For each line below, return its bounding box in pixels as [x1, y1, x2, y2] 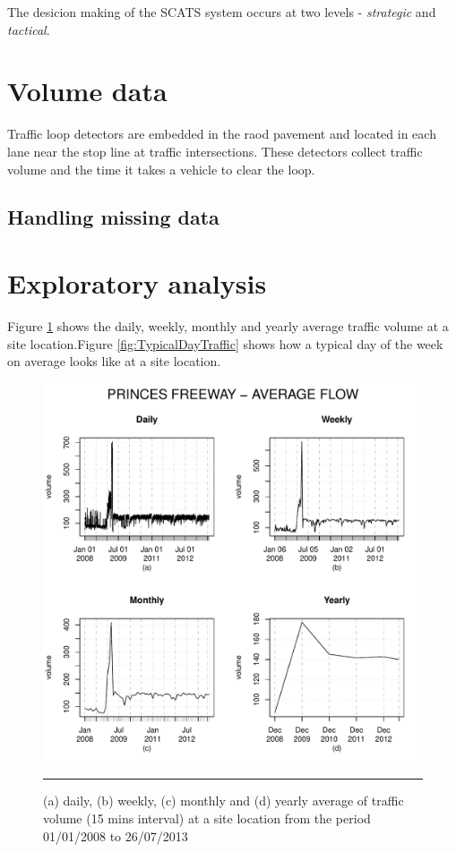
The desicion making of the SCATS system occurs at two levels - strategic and [7, 3, 436, 21]
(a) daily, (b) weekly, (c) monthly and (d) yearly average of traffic [43, 791, 404, 810]
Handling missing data [7, 203, 219, 231]
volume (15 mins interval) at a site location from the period [43, 808, 371, 827]
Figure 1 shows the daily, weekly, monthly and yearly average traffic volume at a [7, 317, 449, 335]
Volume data [7, 72, 168, 109]
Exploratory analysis [7, 265, 267, 302]
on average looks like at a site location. [7, 352, 221, 371]
